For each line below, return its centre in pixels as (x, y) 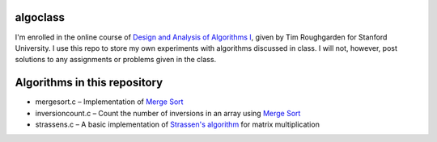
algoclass (40, 17)
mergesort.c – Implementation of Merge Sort (109, 102)
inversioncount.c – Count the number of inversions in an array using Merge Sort (168, 113)
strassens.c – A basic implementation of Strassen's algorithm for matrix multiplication (177, 124)
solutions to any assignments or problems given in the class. (116, 60)
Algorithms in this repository (89, 83)
